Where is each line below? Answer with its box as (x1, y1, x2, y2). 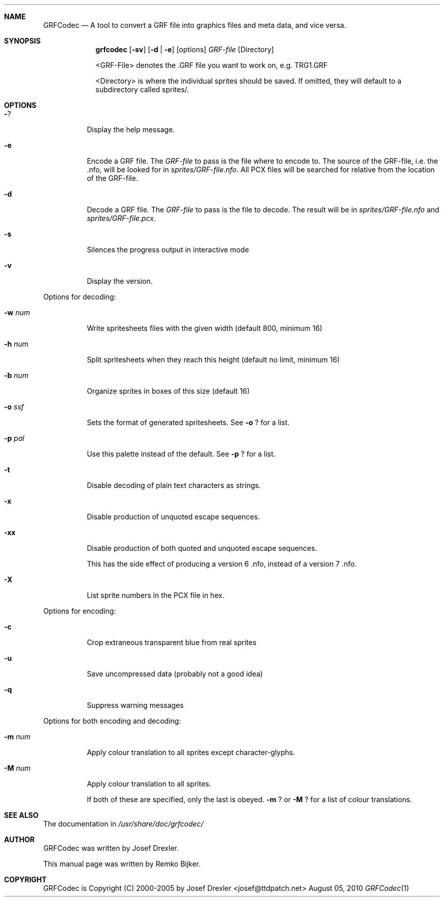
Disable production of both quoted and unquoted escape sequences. (87, 544, 317, 552)
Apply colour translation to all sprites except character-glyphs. (87, 748, 295, 757)
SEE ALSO (4, 811, 39, 819)
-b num (4, 371, 29, 380)
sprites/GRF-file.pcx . (87, 214, 156, 222)
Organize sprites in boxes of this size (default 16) (87, 387, 250, 395)
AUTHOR (4, 835, 35, 844)
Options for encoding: (43, 607, 116, 615)
